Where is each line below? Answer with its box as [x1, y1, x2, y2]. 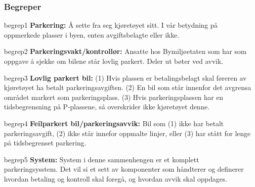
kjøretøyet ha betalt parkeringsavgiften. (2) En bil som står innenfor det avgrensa [4, 82, 252, 93]
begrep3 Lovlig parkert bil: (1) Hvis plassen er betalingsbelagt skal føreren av [4, 72, 247, 83]
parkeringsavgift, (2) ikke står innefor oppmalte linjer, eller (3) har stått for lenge [4, 128, 251, 138]
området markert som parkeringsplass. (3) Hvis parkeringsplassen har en [4, 92, 223, 102]
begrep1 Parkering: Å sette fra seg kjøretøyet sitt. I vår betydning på [4, 20, 218, 30]
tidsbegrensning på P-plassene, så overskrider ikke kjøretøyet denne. [4, 101, 210, 112]
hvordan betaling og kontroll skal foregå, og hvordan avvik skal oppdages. [4, 173, 227, 184]
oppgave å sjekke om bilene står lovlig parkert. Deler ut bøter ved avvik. [4, 56, 223, 66]
